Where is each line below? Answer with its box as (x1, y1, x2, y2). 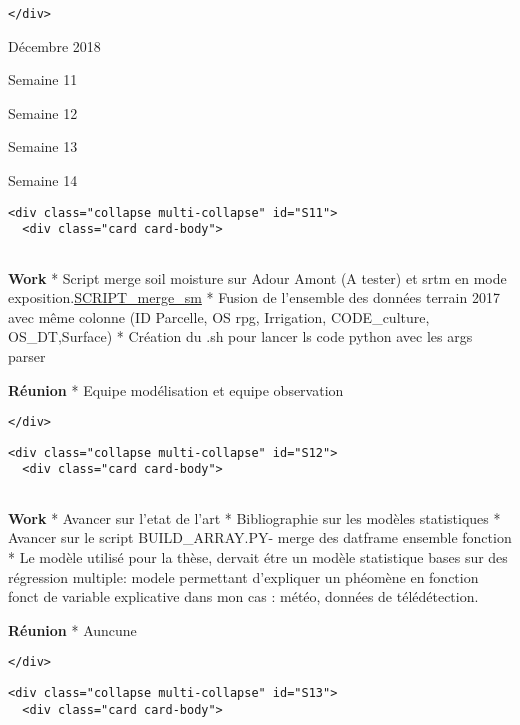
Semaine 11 (8, 69, 78, 90)
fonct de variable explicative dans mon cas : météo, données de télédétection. (8, 586, 479, 607)
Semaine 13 (8, 136, 78, 157)
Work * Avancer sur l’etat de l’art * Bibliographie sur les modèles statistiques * (8, 507, 501, 528)
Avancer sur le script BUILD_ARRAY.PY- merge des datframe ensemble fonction (8, 527, 512, 548)
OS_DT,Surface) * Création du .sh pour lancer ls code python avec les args (8, 326, 473, 347)
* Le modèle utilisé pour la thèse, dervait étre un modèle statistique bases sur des (8, 546, 508, 567)
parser (8, 345, 46, 366)
